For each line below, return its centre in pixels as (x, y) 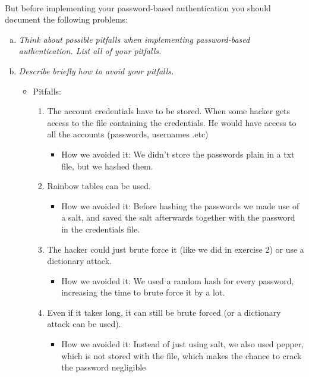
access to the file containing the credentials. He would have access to (172, 122)
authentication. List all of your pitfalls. (90, 51)
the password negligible (104, 367)
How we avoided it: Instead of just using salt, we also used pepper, (183, 344)
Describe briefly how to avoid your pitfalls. (96, 70)
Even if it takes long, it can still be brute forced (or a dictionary (164, 312)
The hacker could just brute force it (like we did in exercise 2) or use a (176, 249)
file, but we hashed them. (107, 166)
